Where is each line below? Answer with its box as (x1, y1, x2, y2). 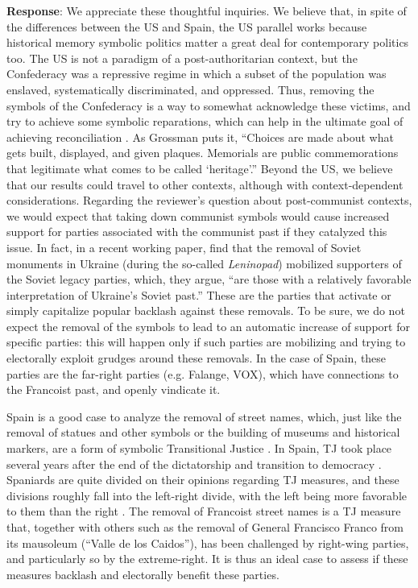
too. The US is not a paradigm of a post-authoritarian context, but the (6, 49, 358, 66)
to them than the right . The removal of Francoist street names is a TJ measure (6, 503, 401, 520)
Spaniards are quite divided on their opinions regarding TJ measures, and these (6, 471, 399, 488)
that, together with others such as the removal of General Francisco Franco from (6, 519, 404, 535)
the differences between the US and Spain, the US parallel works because (6, 18, 367, 35)
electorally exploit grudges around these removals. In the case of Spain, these (6, 350, 387, 366)
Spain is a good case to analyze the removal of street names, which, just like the (6, 408, 402, 424)
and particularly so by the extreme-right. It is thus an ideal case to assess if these (6, 550, 408, 567)
